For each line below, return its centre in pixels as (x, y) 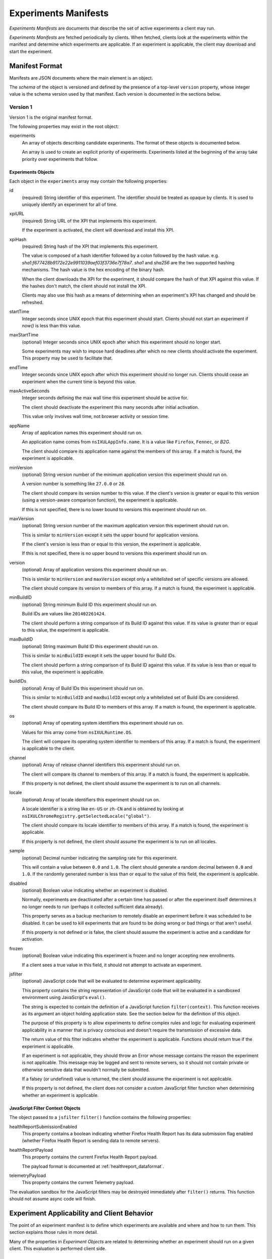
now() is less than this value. (52, 325)
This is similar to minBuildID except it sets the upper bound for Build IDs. (99, 656)
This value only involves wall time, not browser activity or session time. (96, 416)
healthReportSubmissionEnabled (43, 1127)
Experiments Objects (32, 172)
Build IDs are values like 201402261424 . (64, 614)
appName (19, 426)
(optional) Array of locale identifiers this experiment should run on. (91, 799)
